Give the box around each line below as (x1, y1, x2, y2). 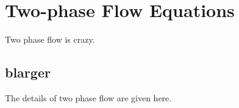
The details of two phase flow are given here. (5, 91, 172, 104)
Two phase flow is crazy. (5, 33, 95, 46)
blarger (5, 63, 51, 82)
